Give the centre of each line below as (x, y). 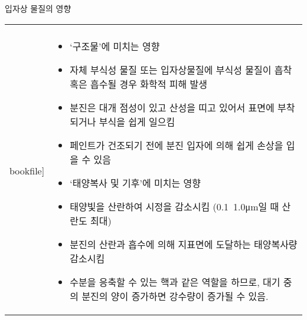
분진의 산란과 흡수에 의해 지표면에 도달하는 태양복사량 (184, 244)
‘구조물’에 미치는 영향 (115, 46)
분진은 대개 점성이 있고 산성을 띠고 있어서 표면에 (172, 107)
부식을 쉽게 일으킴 (137, 121)
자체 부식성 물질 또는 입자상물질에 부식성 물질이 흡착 (181, 70)
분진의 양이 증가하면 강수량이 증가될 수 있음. (175, 296)
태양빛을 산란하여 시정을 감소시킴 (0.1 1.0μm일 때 (174, 206)
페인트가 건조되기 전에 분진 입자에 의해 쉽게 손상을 (177, 145)
